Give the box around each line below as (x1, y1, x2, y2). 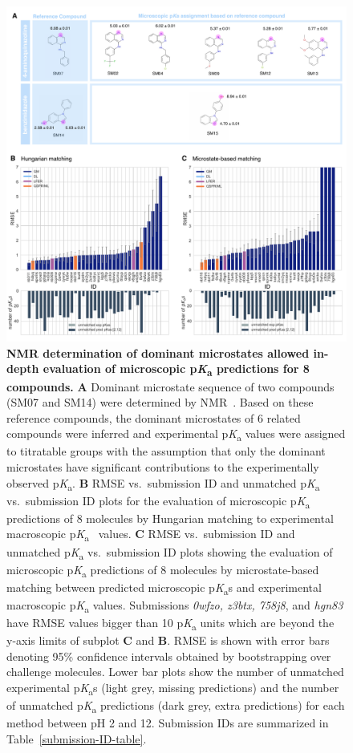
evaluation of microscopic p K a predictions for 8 (43, 360, 310, 379)
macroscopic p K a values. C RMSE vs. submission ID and (6, 525, 295, 545)
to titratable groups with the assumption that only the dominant (6, 443, 326, 459)
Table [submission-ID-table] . (6, 730, 147, 747)
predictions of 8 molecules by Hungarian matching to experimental (6, 509, 334, 526)
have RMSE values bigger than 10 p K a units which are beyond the (6, 614, 335, 633)
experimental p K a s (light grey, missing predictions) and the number (6, 678, 339, 698)
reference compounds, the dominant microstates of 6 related (6, 409, 301, 426)
